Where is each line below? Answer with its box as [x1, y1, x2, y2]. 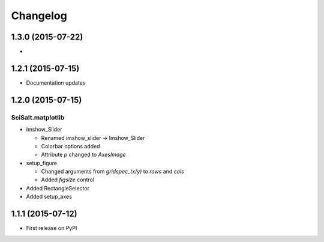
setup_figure [26, 159, 58, 166]
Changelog [11, 9, 67, 22]
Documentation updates [26, 79, 86, 86]
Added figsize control [41, 176, 95, 183]
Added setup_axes [26, 193, 72, 201]
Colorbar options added [41, 142, 100, 150]
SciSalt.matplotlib [11, 113, 65, 121]
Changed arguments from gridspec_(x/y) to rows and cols [41, 168, 184, 175]
